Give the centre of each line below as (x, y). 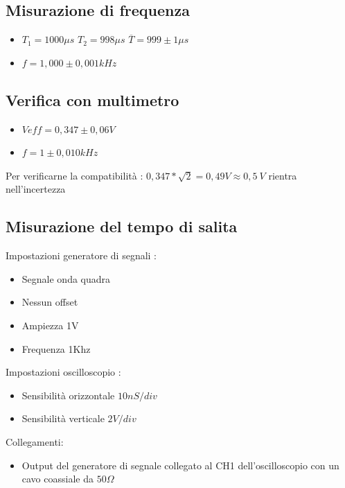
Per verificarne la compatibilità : (74, 175)
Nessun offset (50, 302)
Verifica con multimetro (92, 99)
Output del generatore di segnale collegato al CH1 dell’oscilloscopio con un (180, 465)
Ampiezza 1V (50, 325)
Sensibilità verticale (63, 418)
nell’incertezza (36, 189)
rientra (283, 175)
